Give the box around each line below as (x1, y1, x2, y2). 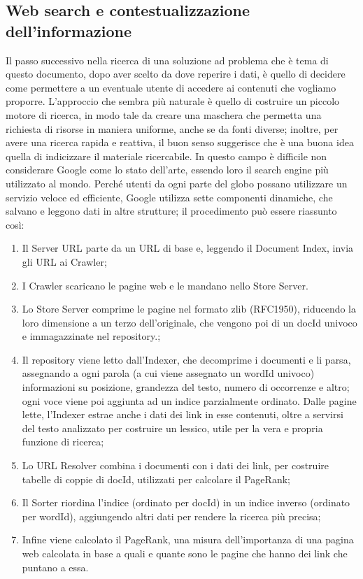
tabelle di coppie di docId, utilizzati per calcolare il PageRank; (22, 471, 290, 486)
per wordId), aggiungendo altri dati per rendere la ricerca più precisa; (22, 508, 321, 523)
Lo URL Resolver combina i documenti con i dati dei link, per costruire (22, 458, 329, 473)
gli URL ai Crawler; (22, 254, 107, 269)
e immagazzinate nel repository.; (22, 329, 161, 343)
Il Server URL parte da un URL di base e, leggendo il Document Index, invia (22, 241, 354, 255)
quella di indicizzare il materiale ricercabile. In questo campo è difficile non (6, 148, 327, 163)
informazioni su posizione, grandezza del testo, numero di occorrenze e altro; (22, 380, 350, 394)
